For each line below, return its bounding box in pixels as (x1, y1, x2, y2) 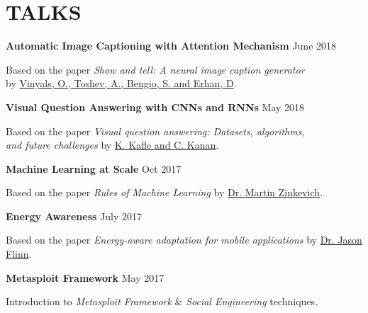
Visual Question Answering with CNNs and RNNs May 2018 (6, 99, 305, 114)
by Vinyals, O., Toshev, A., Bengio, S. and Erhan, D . (6, 76, 237, 91)
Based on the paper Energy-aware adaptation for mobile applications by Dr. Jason (6, 232, 362, 247)
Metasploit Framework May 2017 (6, 270, 165, 285)
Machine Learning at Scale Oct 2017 (6, 161, 182, 176)
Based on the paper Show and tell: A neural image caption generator (6, 62, 305, 76)
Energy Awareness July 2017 (6, 208, 142, 223)
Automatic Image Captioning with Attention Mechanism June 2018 (6, 38, 337, 53)
